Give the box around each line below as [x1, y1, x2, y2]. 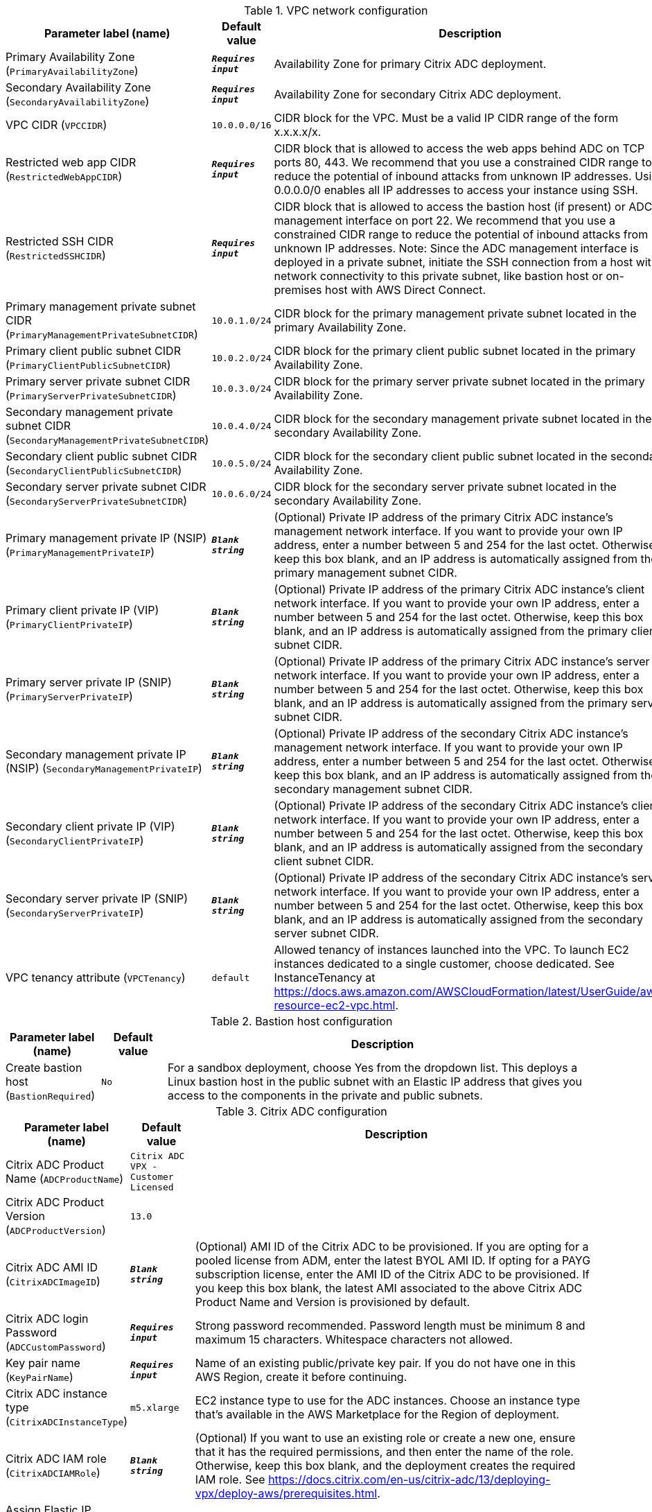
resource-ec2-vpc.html [274, 998, 396, 1012]
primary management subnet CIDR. [274, 566, 457, 580]
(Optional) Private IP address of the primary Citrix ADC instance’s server [274, 654, 650, 668]
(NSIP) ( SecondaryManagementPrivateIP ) [6, 761, 202, 775]
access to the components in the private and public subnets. [168, 1088, 483, 1102]
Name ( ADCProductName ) [6, 1172, 124, 1185]
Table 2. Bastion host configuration [210, 1014, 393, 1028]
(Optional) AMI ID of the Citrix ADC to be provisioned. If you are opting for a [195, 1240, 589, 1253]
